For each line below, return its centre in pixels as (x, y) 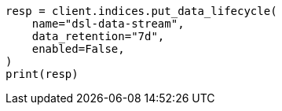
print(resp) (42, 74)
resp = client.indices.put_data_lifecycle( (141, 11)
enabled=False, (78, 49)
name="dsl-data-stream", (108, 24)
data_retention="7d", (98, 36)
